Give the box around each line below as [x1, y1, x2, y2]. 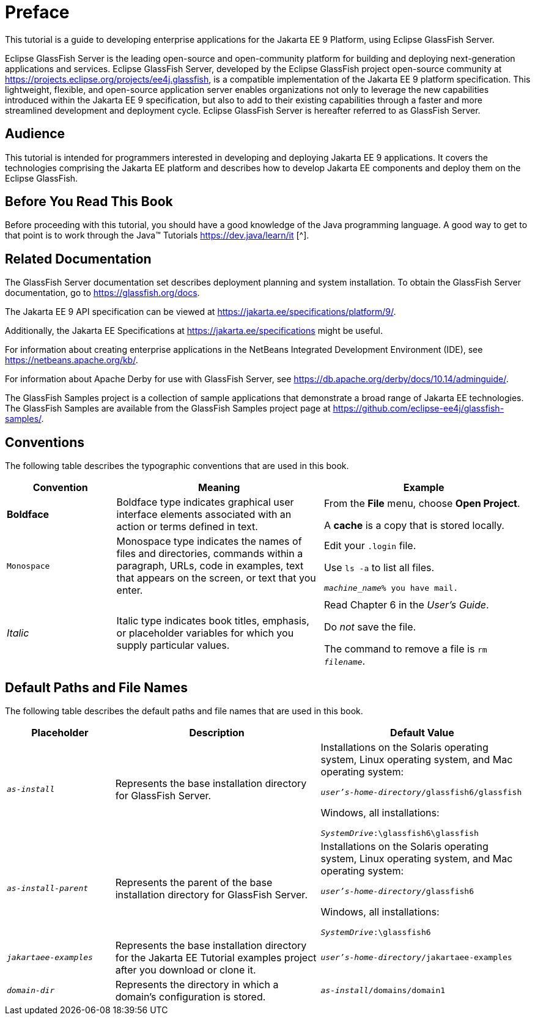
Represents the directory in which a [115, 978, 279, 991]
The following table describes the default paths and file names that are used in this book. [5, 705, 363, 716]
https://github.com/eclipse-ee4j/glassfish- [333, 403, 504, 414]
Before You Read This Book [5, 194, 173, 210]
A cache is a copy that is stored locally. [323, 519, 504, 532]
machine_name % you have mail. [323, 583, 459, 593]
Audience [5, 126, 65, 142]
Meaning [198, 481, 240, 494]
